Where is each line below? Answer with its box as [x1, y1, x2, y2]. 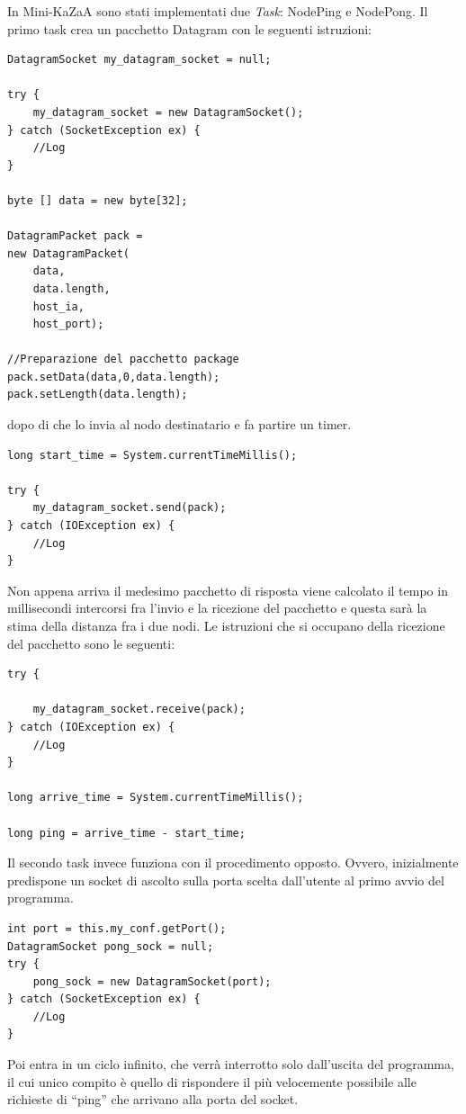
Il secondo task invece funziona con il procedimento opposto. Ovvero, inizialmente [7, 853, 459, 872]
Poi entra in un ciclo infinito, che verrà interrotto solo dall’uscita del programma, [7, 1055, 454, 1074]
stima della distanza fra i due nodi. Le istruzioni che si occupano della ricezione [7, 616, 445, 634]
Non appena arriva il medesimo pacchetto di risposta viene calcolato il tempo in [7, 580, 448, 599]
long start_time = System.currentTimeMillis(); [7, 448, 298, 462]
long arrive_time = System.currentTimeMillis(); [7, 791, 304, 804]
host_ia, [32, 300, 85, 313]
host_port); [32, 318, 104, 331]
